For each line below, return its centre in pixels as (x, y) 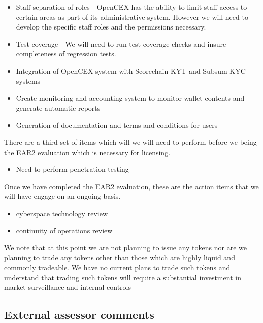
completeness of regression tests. (66, 54)
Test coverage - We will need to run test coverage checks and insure (121, 43)
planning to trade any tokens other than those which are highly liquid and (120, 257)
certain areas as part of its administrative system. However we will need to (132, 17)
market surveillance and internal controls (68, 287)
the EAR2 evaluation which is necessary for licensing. (87, 152)
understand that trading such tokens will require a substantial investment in (123, 277)
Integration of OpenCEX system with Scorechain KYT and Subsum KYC (131, 70)
